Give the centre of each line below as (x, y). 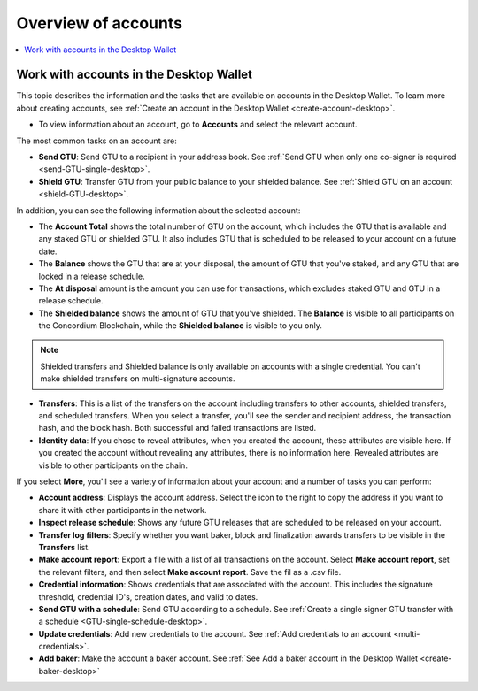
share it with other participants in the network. (123, 510)
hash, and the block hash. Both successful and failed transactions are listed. (177, 428)
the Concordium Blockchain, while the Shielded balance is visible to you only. (180, 326)
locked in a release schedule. (92, 276)
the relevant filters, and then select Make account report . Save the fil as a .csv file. (190, 572)
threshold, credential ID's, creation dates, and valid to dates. (148, 596)
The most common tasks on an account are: (96, 141)
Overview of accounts (100, 23)
